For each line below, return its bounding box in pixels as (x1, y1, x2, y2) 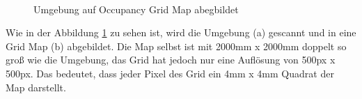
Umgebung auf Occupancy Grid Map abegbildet (33, 1, 239, 16)
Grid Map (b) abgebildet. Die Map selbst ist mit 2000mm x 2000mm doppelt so (6, 38, 347, 53)
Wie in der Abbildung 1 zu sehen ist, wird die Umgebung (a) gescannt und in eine (6, 25, 356, 40)
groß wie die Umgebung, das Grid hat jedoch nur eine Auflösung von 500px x (6, 52, 336, 67)
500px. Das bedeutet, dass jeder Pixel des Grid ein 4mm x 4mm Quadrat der (6, 66, 334, 80)
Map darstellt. (6, 79, 66, 94)
